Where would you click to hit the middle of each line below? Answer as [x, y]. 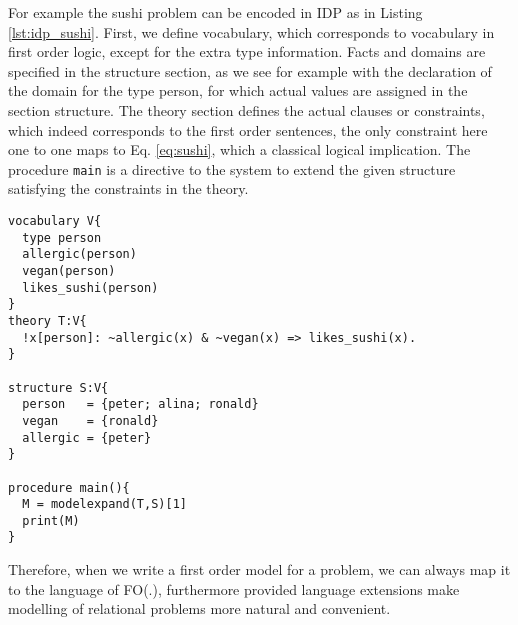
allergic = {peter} [87, 437]
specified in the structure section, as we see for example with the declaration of [250, 70]
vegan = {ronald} [90, 420]
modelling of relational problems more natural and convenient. [199, 608]
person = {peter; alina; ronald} [140, 404]
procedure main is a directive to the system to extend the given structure [232, 168]
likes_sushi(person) [90, 287]
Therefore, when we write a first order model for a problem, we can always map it [259, 569]
